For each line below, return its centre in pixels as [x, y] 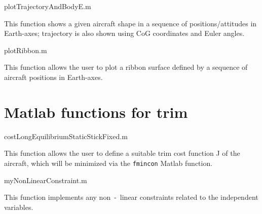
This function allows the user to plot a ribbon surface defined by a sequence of [126, 67]
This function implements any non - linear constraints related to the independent [131, 197]
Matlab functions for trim [96, 112]
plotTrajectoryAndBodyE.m [48, 6]
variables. [19, 207]
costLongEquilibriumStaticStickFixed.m [66, 136]
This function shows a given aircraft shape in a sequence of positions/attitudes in [130, 23]
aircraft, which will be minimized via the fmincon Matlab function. [108, 163]
